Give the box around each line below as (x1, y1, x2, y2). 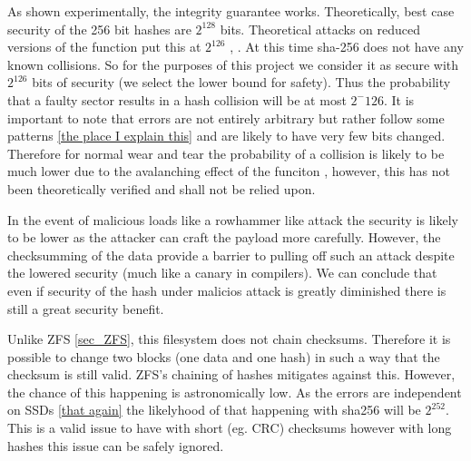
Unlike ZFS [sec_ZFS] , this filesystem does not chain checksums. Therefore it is (7, 329, 451, 348)
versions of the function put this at (7, 37, 201, 56)
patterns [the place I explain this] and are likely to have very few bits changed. (7, 126, 446, 145)
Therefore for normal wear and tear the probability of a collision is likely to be (7, 143, 445, 162)
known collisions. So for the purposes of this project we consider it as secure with (7, 54, 459, 74)
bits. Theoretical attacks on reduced (220, 19, 421, 38)
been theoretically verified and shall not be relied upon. (7, 179, 316, 198)
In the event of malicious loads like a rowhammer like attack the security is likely (7, 210, 458, 229)
